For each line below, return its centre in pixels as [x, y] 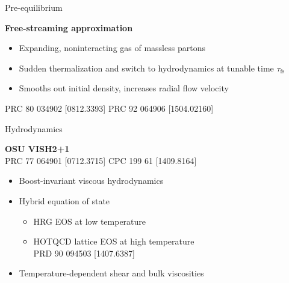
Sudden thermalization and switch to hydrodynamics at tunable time [146, 68]
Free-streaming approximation [69, 27]
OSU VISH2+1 [37, 149]
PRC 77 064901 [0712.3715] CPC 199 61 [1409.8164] [101, 160]
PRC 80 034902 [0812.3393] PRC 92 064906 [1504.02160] [109, 108]
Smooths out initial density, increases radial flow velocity [124, 88]
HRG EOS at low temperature [90, 221]
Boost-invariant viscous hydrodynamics [91, 181]
